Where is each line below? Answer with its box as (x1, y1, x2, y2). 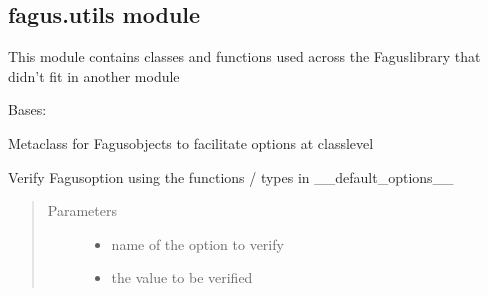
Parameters (47, 200, 117, 221)
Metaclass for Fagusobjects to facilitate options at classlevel (8, 132, 374, 153)
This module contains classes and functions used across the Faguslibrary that (8, 46, 481, 67)
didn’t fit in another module (8, 65, 180, 86)
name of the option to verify (111, 233, 284, 254)
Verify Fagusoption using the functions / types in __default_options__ (8, 166, 454, 187)
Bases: (8, 99, 47, 120)
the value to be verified (111, 267, 253, 288)
